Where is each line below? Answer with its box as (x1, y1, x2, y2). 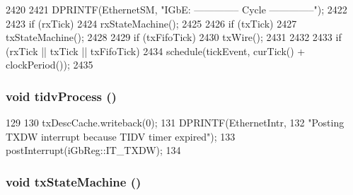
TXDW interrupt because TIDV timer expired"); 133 (6, 129, 236, 143)
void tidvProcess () (6, 87, 117, 105)
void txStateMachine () (6, 172, 141, 190)
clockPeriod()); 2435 (6, 57, 93, 72)
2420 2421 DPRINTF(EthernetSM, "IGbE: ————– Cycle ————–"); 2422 (6, 2, 347, 16)
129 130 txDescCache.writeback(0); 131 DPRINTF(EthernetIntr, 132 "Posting (6, 115, 345, 130)
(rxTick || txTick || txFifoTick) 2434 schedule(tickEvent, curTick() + (6, 43, 306, 58)
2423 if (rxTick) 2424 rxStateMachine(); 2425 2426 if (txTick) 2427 (6, 16, 297, 30)
